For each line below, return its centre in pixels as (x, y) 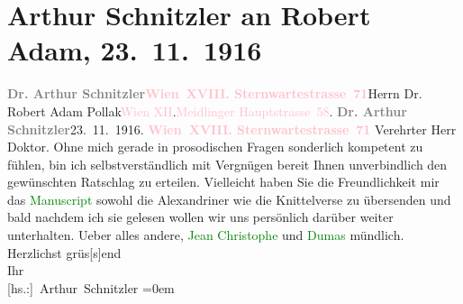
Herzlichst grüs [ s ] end (64, 252)
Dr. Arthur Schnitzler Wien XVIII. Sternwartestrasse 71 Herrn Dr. (215, 93)
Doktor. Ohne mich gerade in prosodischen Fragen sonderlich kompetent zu (215, 147)
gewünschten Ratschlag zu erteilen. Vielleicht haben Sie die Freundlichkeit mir (223, 182)
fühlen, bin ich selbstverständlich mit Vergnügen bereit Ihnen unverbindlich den (227, 164)
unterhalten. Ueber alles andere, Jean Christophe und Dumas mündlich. (206, 235)
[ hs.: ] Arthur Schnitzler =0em (91, 287)
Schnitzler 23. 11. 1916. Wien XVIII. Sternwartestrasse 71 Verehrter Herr (232, 129)
